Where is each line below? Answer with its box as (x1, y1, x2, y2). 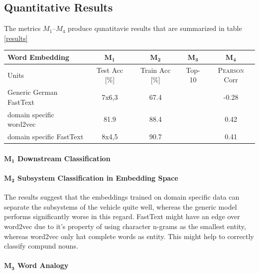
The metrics (4, 23, 41, 33)
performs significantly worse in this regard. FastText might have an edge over (4, 211, 240, 222)
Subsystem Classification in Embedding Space (17, 172, 178, 183)
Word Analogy (17, 260, 69, 271)
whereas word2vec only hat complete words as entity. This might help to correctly (4, 231, 254, 241)
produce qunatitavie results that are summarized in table (68, 23, 242, 33)
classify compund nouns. (4, 241, 78, 251)
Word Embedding (7, 51, 69, 62)
